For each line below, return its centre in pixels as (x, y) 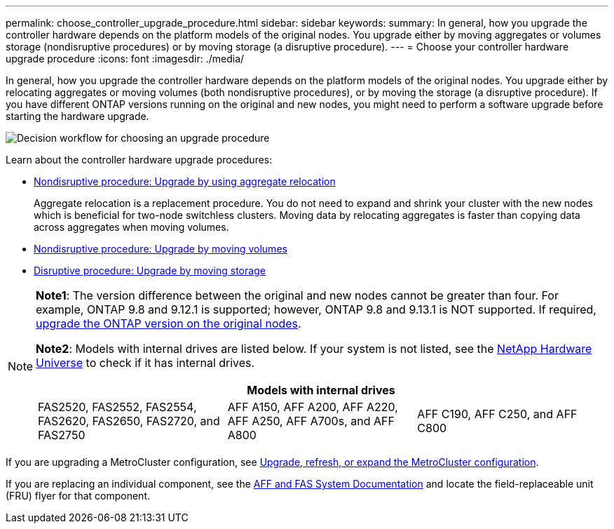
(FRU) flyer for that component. (78, 496)
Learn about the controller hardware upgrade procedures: (139, 160)
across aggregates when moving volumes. (131, 227)
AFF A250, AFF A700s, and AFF (311, 421)
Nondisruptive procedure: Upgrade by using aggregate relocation (185, 181)
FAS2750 (62, 435)
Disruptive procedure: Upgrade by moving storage (150, 270)
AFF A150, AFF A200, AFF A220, (313, 407)
